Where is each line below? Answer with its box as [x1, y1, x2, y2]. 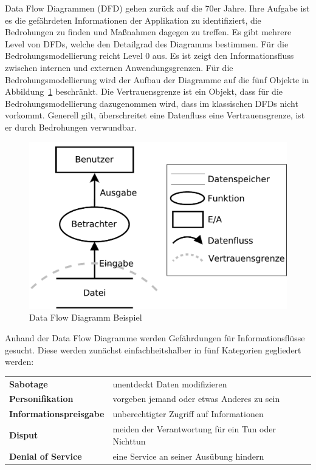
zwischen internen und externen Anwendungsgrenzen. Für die [5, 61, 233, 73]
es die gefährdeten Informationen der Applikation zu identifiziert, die [5, 13, 261, 26]
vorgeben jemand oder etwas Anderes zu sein [112, 392, 280, 405]
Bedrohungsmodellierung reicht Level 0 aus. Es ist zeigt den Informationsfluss [5, 49, 294, 62]
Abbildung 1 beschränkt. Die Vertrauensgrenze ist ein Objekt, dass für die [5, 85, 283, 98]
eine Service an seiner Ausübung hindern [112, 449, 264, 462]
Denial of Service [9, 449, 82, 462]
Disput [9, 428, 38, 441]
